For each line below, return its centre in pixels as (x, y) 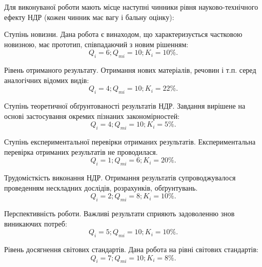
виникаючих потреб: (36, 223)
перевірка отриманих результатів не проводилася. (81, 151)
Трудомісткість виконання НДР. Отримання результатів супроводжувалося (120, 178)
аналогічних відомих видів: (47, 80)
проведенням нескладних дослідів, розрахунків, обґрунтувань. (101, 187)
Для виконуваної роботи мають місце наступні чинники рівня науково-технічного (131, 7)
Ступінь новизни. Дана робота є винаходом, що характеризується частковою (123, 34)
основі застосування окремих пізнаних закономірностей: (92, 116)
